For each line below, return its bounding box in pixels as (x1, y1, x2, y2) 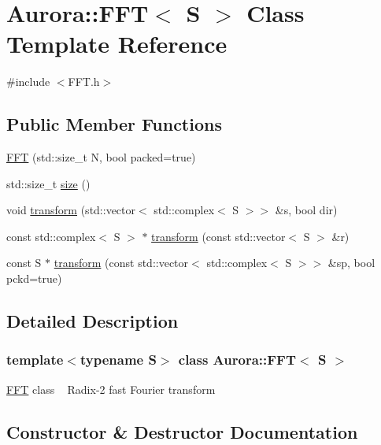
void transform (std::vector (6, 202, 136, 218)
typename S (80, 350, 157, 369)
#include (6, 73, 50, 90)
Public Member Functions (6, 112, 222, 136)
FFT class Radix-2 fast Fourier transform (6, 380, 216, 397)
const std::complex (6, 228, 96, 244)
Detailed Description (6, 309, 179, 333)
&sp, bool (327, 254, 375, 271)
